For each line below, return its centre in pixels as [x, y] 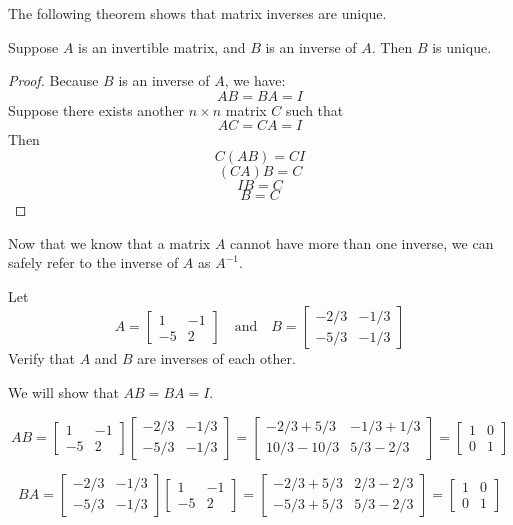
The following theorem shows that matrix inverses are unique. [197, 13]
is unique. [462, 46]
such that [315, 109]
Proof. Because [53, 80]
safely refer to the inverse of [93, 262]
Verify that [41, 358]
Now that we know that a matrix [109, 242]
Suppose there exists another [96, 109]
